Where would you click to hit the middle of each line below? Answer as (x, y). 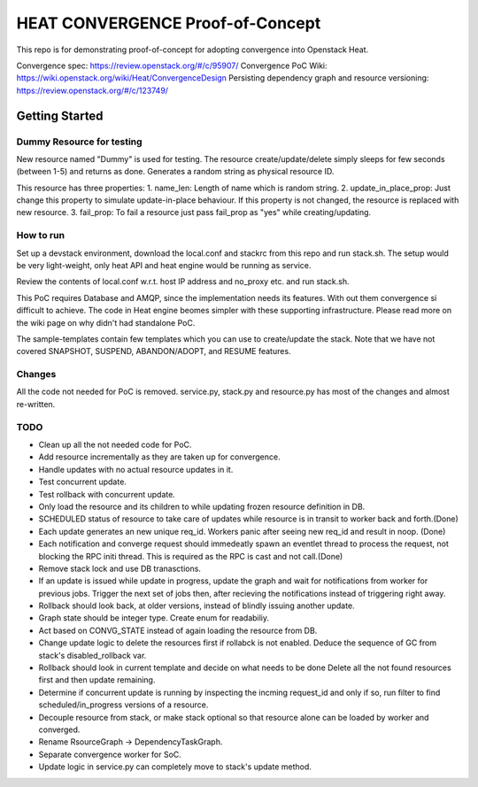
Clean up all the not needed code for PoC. (115, 444)
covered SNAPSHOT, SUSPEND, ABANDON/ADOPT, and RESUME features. (154, 351)
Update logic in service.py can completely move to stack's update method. (175, 767)
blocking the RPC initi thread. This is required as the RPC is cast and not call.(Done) (191, 556)
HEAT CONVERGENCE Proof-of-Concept (169, 23)
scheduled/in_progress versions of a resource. (123, 705)
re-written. (36, 404)
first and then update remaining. (97, 680)
